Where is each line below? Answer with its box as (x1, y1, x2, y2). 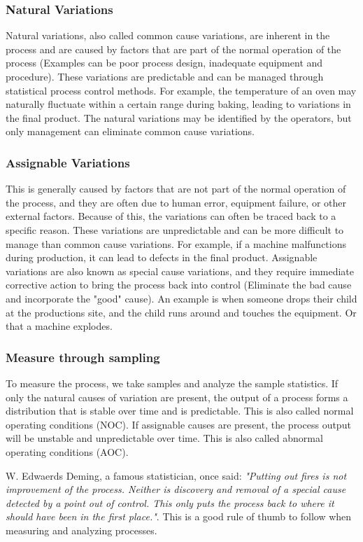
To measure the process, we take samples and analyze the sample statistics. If (6, 375, 339, 390)
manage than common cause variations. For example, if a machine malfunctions (6, 236, 346, 251)
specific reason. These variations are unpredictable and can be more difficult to (6, 222, 344, 237)
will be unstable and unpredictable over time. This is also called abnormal (6, 431, 323, 445)
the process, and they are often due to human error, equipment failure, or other (6, 195, 346, 209)
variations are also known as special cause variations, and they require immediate (6, 263, 355, 278)
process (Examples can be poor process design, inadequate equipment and (6, 55, 323, 70)
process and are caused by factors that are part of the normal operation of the (6, 41, 341, 56)
